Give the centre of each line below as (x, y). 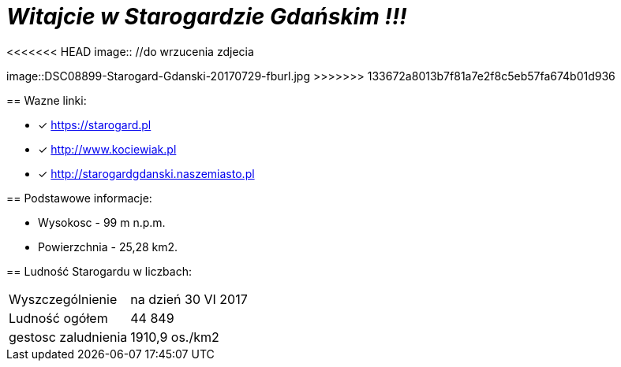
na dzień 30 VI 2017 (189, 299)
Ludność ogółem (58, 318)
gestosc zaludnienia (68, 337)
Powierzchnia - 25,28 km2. (108, 247)
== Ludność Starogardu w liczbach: (99, 271)
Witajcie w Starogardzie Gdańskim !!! (207, 17)
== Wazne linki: (47, 100)
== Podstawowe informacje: (79, 198)
